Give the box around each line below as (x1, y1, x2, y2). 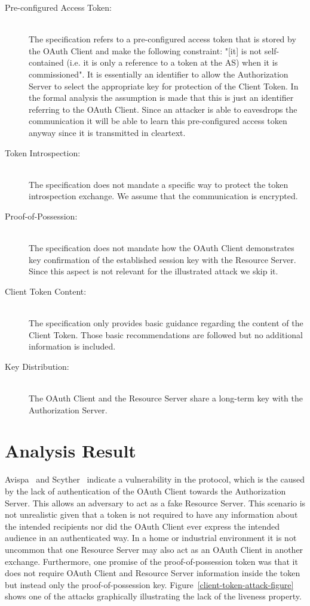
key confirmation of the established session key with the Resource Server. (29, 253, 296, 265)
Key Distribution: (5, 360, 69, 372)
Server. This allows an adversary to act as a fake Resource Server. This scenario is (5, 496, 306, 509)
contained (29, 56, 64, 69)
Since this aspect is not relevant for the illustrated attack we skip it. (29, 265, 278, 277)
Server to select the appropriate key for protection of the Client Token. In (29, 79, 299, 92)
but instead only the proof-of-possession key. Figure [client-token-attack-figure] (5, 578, 294, 590)
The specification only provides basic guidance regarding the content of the (29, 317, 303, 329)
